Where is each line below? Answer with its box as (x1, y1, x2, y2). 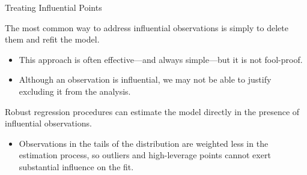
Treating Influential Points (5, 1, 102, 13)
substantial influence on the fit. (19, 160, 134, 173)
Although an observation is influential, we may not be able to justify (19, 73, 272, 86)
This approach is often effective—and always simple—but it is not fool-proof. (19, 53, 303, 65)
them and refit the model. (5, 33, 100, 46)
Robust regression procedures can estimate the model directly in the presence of (5, 105, 300, 117)
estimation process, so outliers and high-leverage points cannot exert (19, 149, 271, 161)
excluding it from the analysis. (19, 85, 131, 97)
